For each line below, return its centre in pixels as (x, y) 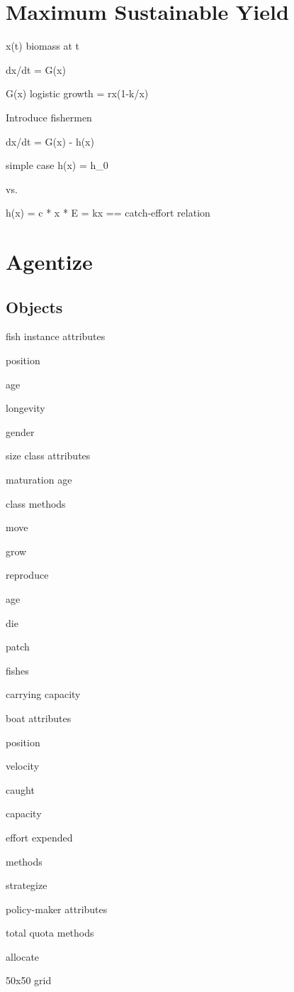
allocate (23, 956)
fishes (17, 670)
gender (20, 431)
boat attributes (39, 718)
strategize (27, 885)
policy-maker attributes (57, 909)
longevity (26, 408)
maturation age (39, 480)
